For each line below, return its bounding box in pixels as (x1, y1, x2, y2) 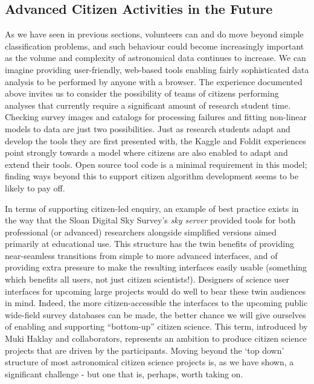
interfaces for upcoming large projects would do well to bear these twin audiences (5, 284, 306, 297)
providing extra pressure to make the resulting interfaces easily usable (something (5, 261, 307, 274)
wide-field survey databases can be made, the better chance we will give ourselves (5, 308, 306, 321)
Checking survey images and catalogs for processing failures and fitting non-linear (5, 110, 307, 123)
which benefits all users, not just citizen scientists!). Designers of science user (5, 273, 289, 286)
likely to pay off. (5, 181, 65, 194)
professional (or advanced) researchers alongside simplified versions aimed (5, 225, 277, 238)
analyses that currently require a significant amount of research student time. (5, 98, 291, 111)
